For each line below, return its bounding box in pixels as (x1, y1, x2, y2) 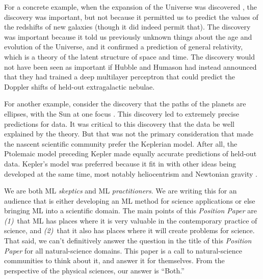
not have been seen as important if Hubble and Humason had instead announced (4, 61, 257, 72)
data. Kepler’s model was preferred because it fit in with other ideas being (4, 158, 236, 169)
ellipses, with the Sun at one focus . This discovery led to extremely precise (4, 108, 239, 119)
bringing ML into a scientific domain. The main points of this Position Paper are (4, 205, 257, 216)
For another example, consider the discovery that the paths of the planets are (4, 98, 246, 109)
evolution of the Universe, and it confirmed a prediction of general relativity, (4, 41, 243, 52)
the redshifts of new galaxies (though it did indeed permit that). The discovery (4, 21, 251, 32)
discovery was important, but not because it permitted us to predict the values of (4, 11, 258, 22)
